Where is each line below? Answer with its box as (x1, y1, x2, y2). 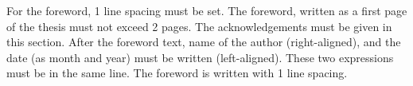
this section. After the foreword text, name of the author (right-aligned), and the (6, 33, 401, 50)
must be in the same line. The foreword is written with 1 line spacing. (6, 64, 348, 81)
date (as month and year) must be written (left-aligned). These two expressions (6, 49, 394, 65)
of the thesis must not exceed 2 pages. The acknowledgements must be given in (6, 18, 392, 34)
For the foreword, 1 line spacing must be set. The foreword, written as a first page (6, 2, 407, 18)
